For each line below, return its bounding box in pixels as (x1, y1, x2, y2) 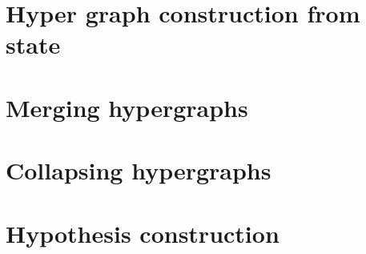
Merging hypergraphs (6, 91, 248, 123)
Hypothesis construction (6, 216, 280, 249)
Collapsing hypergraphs (6, 154, 271, 187)
